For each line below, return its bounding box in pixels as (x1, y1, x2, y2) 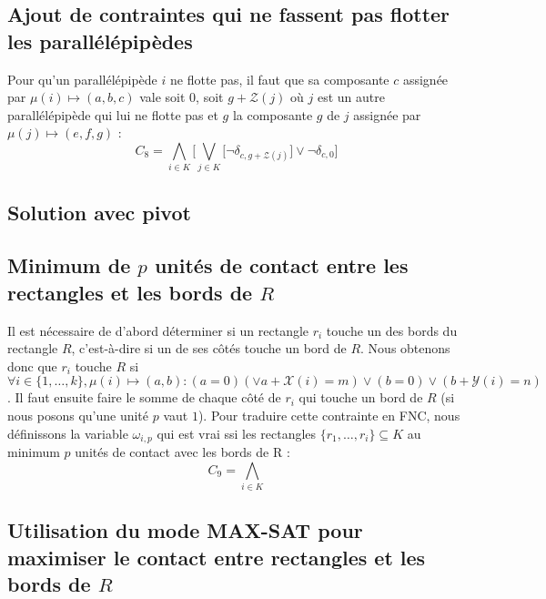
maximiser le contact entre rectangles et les (7, 543, 426, 571)
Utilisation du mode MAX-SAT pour (7, 516, 363, 544)
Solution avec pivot (7, 198, 191, 226)
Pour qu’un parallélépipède (7, 69, 157, 88)
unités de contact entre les (154, 251, 409, 279)
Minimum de (7, 251, 131, 279)
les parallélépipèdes (7, 26, 193, 55)
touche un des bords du (326, 320, 458, 340)
